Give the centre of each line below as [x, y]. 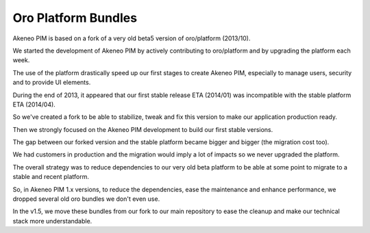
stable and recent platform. [51, 177]
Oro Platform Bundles [75, 18]
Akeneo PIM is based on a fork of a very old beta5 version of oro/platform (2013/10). [132, 38]
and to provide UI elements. [52, 83]
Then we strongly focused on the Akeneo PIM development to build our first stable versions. [143, 129]
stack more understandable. [52, 221]
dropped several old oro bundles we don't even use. [86, 199]
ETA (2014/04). [34, 104]
